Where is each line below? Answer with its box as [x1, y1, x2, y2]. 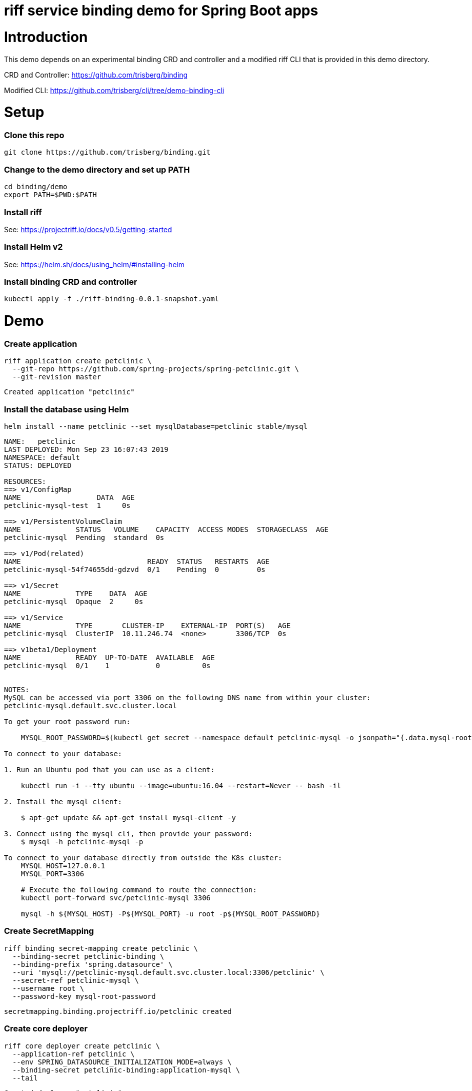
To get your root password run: [4, 718, 130, 726]
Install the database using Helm [4, 404, 129, 414]
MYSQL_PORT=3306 [20, 870, 84, 878]
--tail [12, 1073, 38, 1082]
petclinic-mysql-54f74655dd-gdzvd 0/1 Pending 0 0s [4, 566, 265, 574]
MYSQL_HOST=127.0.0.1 [20, 862, 105, 870]
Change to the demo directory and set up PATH [4, 164, 190, 175]
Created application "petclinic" [4, 388, 135, 396]
